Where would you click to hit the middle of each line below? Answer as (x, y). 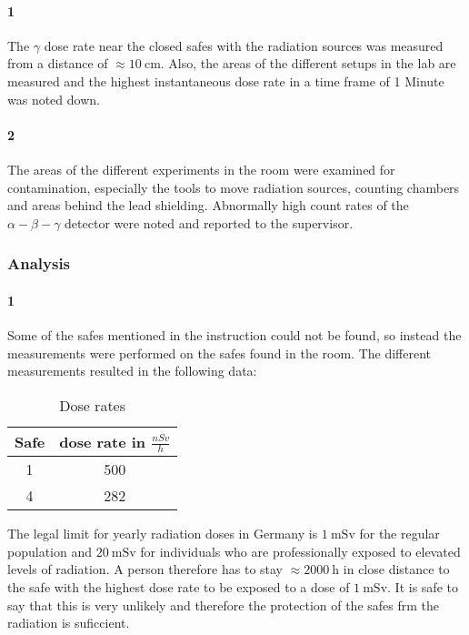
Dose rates (93, 405)
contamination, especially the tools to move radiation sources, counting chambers (234, 187)
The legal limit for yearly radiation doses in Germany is (163, 534)
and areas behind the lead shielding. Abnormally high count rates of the (208, 205)
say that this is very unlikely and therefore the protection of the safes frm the (224, 605)
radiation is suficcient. (69, 623)
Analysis (39, 263)
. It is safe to (423, 587)
